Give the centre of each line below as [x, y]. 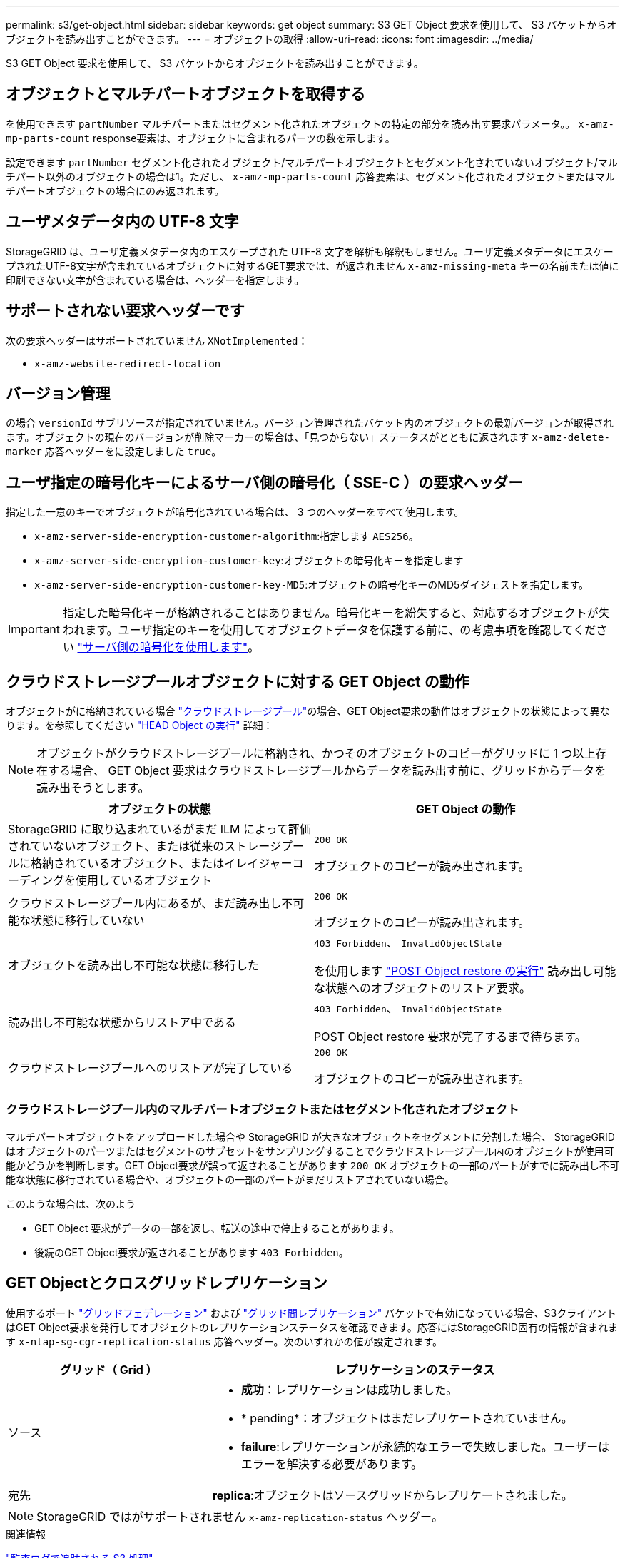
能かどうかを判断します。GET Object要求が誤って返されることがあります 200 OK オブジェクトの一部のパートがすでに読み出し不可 [312, 1165]
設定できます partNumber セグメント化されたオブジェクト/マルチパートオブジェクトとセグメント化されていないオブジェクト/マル [312, 162]
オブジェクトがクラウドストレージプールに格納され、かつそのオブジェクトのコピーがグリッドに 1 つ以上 [316, 754]
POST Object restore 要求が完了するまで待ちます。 [450, 1037]
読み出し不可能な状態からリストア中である [122, 1023]
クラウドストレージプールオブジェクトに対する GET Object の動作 [238, 681]
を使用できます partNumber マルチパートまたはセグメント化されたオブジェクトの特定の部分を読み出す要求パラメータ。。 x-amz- [310, 123]
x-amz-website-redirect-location [128, 363]
